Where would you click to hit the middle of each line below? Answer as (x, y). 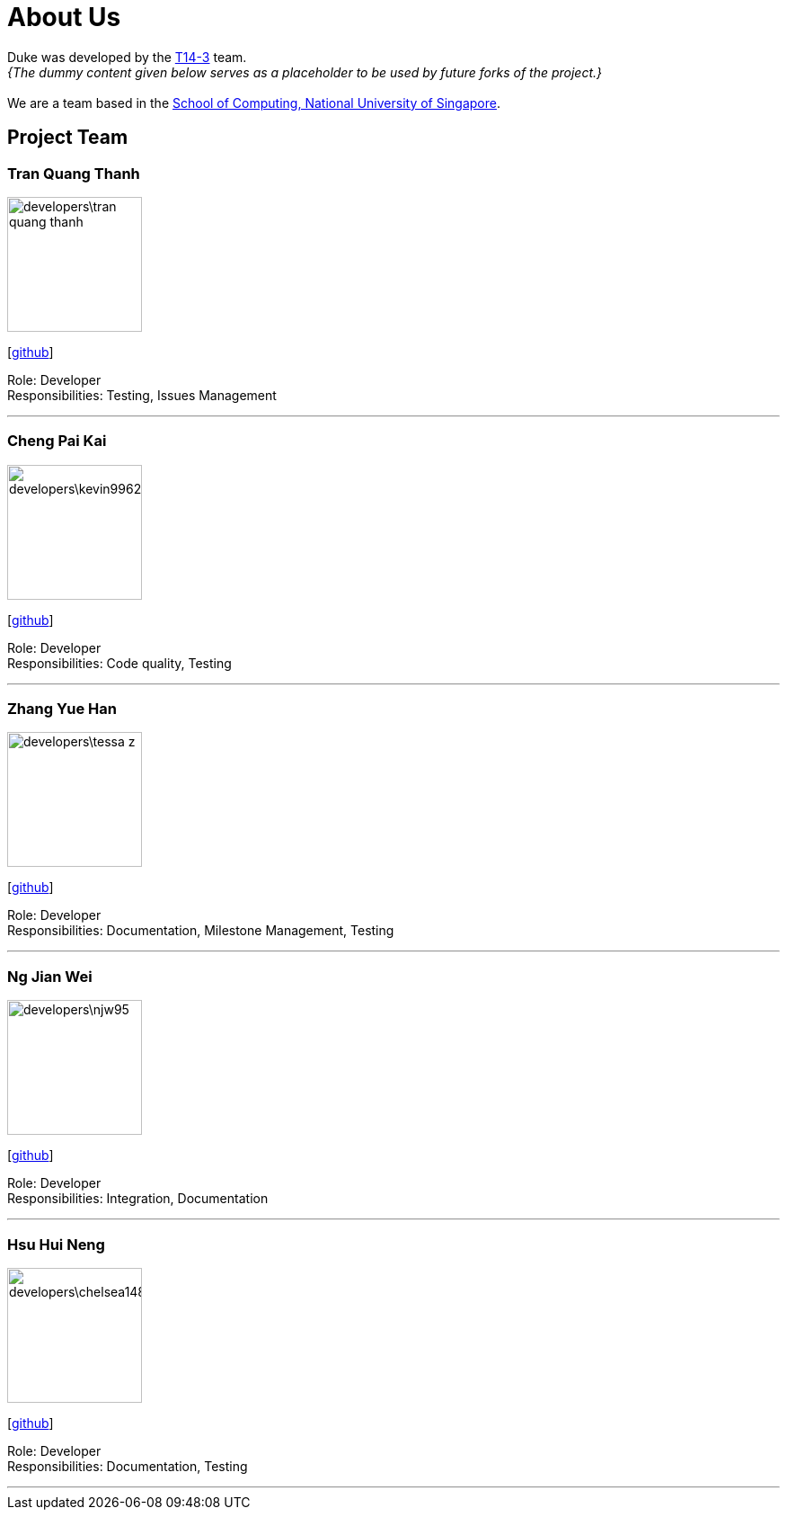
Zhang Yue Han (62, 709)
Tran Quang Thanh (74, 173)
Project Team (68, 138)
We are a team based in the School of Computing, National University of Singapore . (254, 103)
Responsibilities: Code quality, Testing (119, 663)
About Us (64, 17)
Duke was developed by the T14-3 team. (127, 57)
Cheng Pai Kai (57, 441)
